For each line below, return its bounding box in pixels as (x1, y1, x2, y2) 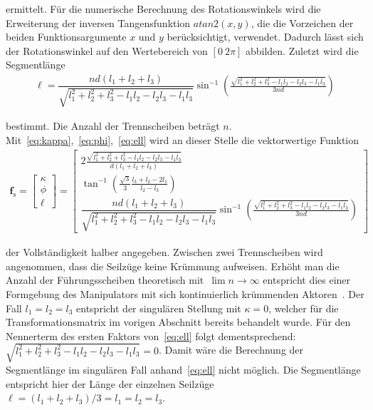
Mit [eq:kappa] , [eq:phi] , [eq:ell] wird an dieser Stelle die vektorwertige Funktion (6, 133, 359, 148)
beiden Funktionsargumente (6, 29, 127, 44)
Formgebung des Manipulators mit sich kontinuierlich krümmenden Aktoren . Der (6, 287, 364, 302)
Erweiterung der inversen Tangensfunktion (6, 15, 191, 30)
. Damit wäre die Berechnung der (158, 342, 304, 357)
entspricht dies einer (263, 272, 351, 287)
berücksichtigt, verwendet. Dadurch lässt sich (167, 29, 364, 44)
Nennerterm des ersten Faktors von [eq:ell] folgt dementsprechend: (6, 328, 296, 343)
